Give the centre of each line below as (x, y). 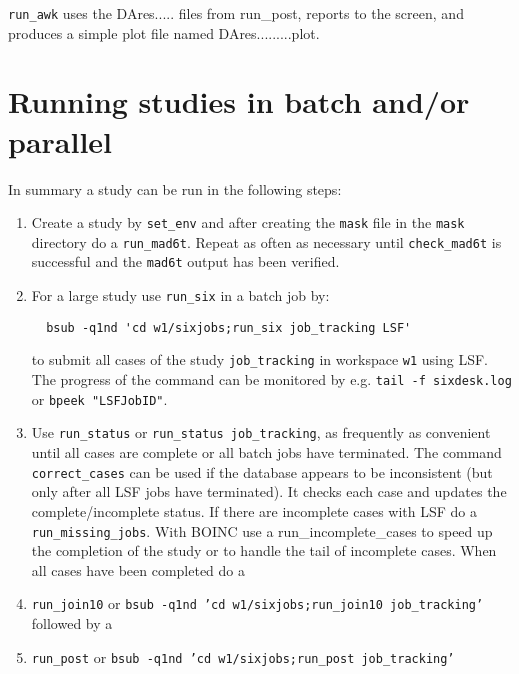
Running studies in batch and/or (239, 101)
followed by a (72, 623)
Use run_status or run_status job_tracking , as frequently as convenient (261, 432)
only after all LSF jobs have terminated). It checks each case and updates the (269, 491)
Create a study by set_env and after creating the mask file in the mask (248, 222)
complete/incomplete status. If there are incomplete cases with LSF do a (254, 510)
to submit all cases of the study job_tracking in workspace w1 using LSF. (259, 359)
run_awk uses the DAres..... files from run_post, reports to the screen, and (236, 13)
